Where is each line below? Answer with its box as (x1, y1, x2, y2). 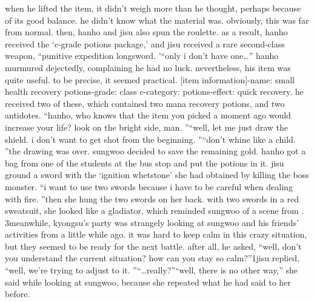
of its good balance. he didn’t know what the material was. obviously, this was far (5, 13, 309, 26)
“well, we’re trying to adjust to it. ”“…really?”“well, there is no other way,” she (5, 264, 298, 276)
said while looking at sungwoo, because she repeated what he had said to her (5, 275, 291, 288)
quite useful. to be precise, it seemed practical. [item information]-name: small (5, 73, 295, 86)
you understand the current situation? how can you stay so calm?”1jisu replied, (5, 252, 299, 264)
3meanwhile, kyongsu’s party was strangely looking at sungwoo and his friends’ (5, 216, 299, 228)
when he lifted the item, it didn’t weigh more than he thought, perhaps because (5, 2, 301, 14)
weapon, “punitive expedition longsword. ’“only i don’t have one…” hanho (5, 49, 279, 62)
